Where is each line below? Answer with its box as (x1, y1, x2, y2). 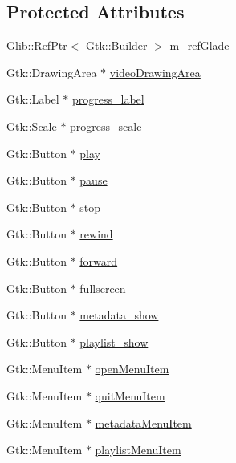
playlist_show (79, 333, 149, 350)
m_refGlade (169, 37, 230, 54)
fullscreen (79, 279, 126, 296)
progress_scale (70, 117, 142, 134)
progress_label (71, 91, 144, 108)
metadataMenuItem (95, 414, 192, 431)
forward (79, 252, 118, 269)
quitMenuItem (95, 387, 165, 404)
